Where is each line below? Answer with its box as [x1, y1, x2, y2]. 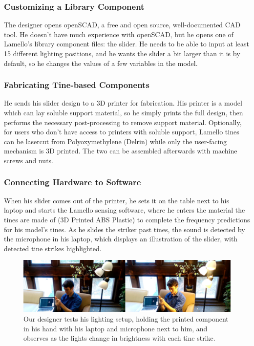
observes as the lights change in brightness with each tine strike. [23, 333, 215, 343]
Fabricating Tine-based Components [4, 79, 149, 91]
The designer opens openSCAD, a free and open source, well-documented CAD [4, 20, 241, 30]
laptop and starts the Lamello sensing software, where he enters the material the [4, 205, 245, 215]
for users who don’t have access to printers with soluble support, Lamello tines [4, 127, 239, 137]
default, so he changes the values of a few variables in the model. [4, 58, 198, 68]
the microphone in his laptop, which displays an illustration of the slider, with [4, 234, 238, 244]
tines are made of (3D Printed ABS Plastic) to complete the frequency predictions [4, 214, 250, 224]
